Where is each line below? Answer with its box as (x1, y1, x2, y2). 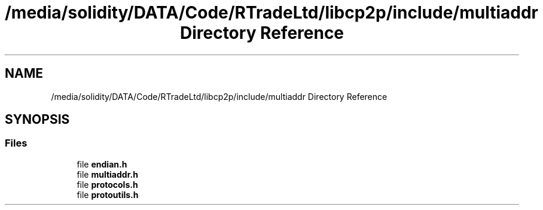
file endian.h (77, 159, 127, 169)
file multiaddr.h (77, 169, 138, 179)
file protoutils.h (77, 189, 139, 200)
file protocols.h (77, 179, 138, 190)
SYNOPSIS (5, 112, 70, 127)
